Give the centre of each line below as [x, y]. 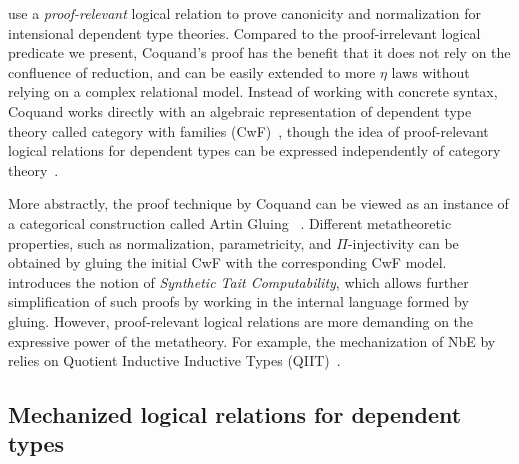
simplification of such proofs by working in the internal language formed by [238, 301]
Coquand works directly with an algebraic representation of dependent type [240, 110]
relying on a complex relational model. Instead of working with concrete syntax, [253, 91]
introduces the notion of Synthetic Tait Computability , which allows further [238, 281]
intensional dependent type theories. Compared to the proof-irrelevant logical [244, 32]
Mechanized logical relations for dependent [235, 414]
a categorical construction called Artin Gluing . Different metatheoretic [230, 222]
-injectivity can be [403, 242]
